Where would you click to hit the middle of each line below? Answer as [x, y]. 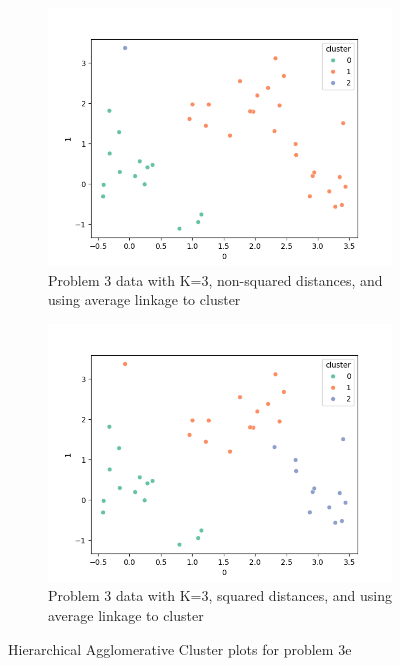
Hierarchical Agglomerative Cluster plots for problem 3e [180, 648]
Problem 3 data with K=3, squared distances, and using [220, 595]
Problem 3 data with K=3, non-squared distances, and [215, 279]
